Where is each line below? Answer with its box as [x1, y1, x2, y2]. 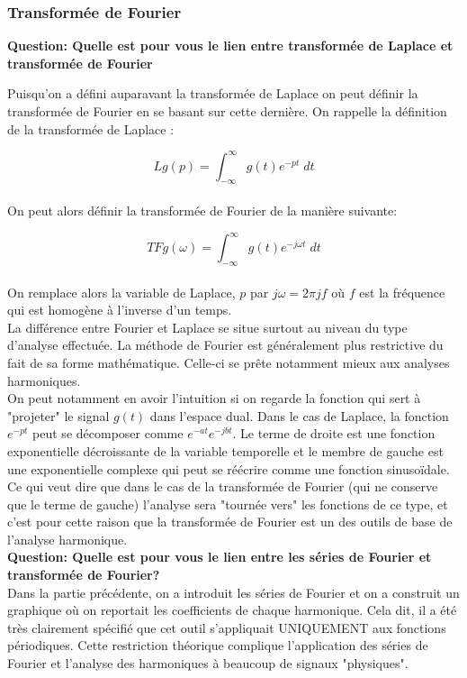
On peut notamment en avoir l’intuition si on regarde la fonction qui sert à [7, 389, 421, 408]
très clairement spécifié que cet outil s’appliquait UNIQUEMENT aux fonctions [7, 618, 446, 637]
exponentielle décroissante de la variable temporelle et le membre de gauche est [7, 441, 444, 460]
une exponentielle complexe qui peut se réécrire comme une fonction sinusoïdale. [7, 459, 450, 478]
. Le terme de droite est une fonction [232, 424, 436, 443]
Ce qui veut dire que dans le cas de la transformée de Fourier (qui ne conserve [7, 477, 438, 496]
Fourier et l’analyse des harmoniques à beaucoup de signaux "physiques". [7, 654, 409, 673]
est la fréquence [359, 282, 445, 301]
